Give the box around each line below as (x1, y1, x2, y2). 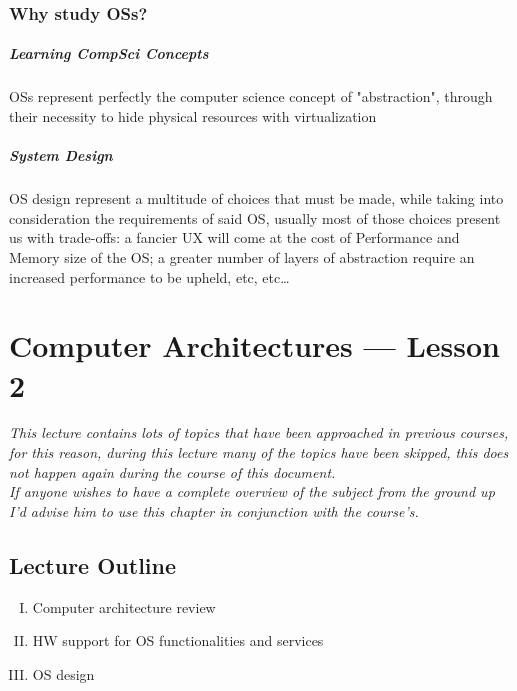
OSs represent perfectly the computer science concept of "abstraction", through (9, 86, 493, 107)
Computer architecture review (32, 596, 216, 617)
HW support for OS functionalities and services (32, 630, 324, 651)
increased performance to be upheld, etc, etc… (9, 266, 290, 287)
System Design (9, 145, 113, 166)
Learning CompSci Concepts (9, 43, 209, 64)
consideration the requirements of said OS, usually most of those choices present (9, 207, 501, 228)
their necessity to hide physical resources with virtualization (9, 106, 377, 126)
